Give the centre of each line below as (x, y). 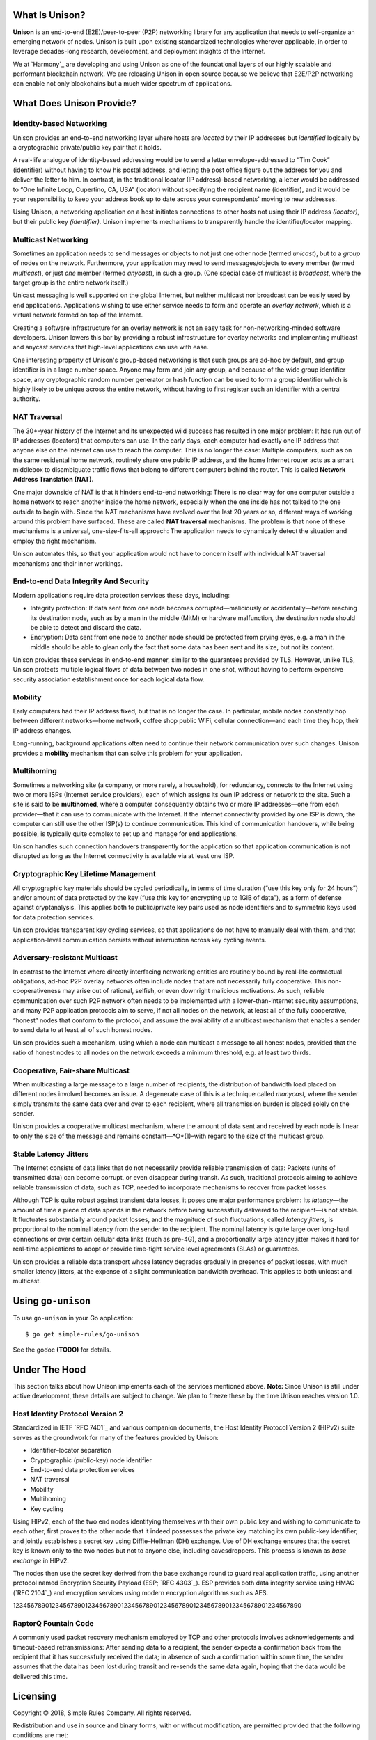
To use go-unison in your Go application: (73, 1318)
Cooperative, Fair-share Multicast (71, 1070)
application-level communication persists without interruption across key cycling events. (140, 940)
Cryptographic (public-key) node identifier (91, 1460)
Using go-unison (52, 1301)
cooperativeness (37, 991)
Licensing (35, 1696)
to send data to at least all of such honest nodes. (83, 1030)
